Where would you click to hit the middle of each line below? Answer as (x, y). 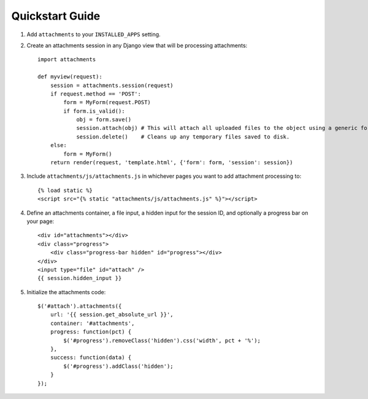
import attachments (67, 59)
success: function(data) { (91, 358)
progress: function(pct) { (91, 332)
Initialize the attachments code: (66, 292)
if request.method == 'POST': (95, 94)
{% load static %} (65, 190)
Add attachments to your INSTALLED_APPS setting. (94, 34)
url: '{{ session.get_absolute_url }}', (112, 315)
